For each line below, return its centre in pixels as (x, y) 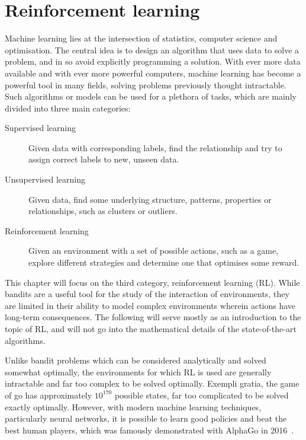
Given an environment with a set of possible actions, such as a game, (154, 251)
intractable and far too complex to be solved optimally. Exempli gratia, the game (152, 383)
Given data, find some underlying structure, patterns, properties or (150, 199)
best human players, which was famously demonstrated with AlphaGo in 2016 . (149, 430)
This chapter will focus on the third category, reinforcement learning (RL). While (152, 282)
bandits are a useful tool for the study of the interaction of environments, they (147, 294)
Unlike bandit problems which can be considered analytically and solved (136, 360)
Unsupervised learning (45, 179)
